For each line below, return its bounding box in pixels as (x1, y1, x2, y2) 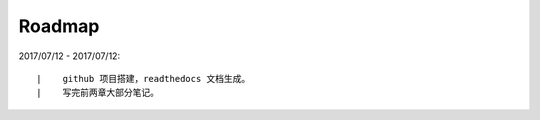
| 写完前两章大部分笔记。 (36, 87, 160, 99)
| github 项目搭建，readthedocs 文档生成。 (36, 73, 251, 84)
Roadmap (18, 15, 100, 37)
